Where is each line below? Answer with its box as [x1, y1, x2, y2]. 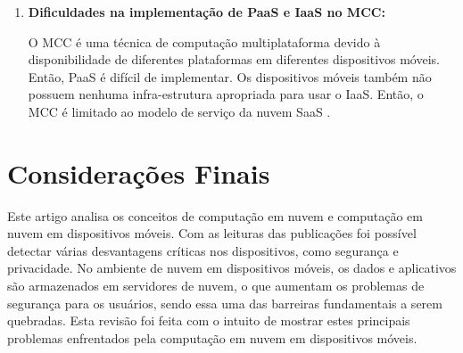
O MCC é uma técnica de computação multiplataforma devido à [28, 32, 381, 51]
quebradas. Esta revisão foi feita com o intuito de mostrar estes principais [7, 311, 410, 330]
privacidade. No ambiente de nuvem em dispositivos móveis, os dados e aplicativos [7, 259, 457, 277]
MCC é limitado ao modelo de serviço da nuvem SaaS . [28, 102, 331, 120]
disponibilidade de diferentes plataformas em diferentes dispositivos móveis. [28, 50, 440, 69]
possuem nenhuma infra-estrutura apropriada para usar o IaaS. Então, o [28, 85, 424, 103]
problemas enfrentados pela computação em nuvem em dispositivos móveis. [7, 328, 418, 347]
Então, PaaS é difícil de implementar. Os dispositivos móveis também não [28, 67, 432, 86]
